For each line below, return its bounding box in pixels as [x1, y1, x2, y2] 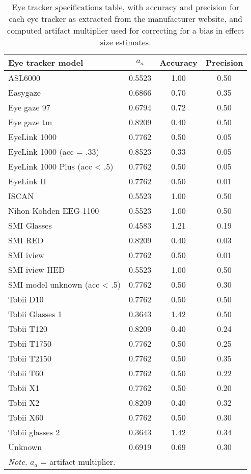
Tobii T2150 [8, 352, 51, 364]
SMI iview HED [8, 264, 65, 275]
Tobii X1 [8, 382, 40, 394]
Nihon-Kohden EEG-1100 [8, 205, 99, 216]
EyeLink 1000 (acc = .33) [8, 146, 99, 157]
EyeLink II [8, 175, 47, 187]
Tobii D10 [8, 293, 44, 305]
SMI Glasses [8, 219, 52, 231]
